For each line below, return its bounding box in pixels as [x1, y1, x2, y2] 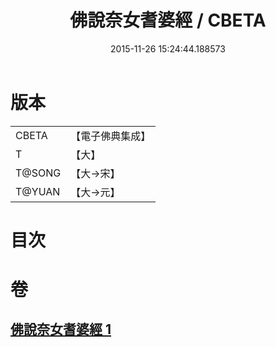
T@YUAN [15, 184, 61, 198]
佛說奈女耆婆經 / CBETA [69, 9, 267, 32]
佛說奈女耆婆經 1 [10, 321, 112, 338]
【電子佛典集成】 [70, 129, 152, 143]
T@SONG [15, 166, 62, 180]
